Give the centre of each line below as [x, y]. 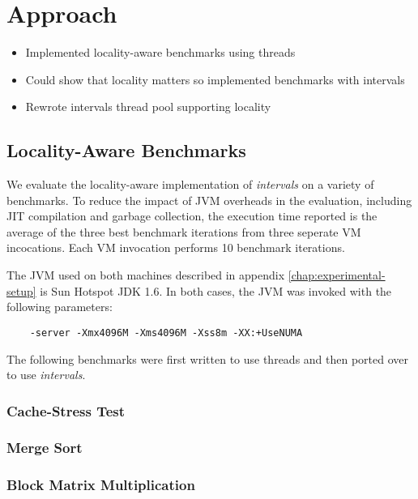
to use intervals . [46, 375]
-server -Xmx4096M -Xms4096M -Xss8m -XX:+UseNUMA [166, 333]
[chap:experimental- [337, 275]
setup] [21, 290]
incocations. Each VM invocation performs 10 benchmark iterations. [176, 247]
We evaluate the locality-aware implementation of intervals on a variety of [190, 184]
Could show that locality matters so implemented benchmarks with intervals [215, 79]
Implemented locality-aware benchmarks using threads [160, 52]
